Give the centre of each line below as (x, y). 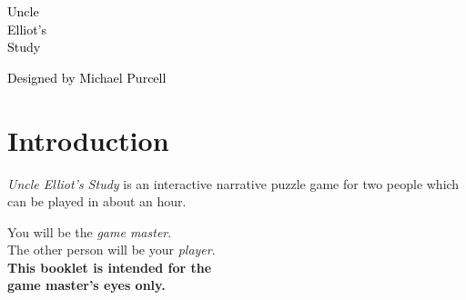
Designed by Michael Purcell (87, 77)
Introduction (88, 140)
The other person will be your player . (111, 250)
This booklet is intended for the (110, 267)
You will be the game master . (90, 231)
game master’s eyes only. (86, 285)
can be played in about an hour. (97, 201)
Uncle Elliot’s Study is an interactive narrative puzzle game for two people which (233, 183)
